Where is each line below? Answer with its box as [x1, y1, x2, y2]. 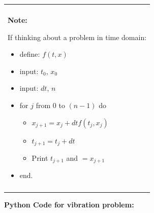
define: [19, 49, 40, 59]
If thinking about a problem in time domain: [8, 31, 147, 42]
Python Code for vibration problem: [4, 199, 134, 209]
